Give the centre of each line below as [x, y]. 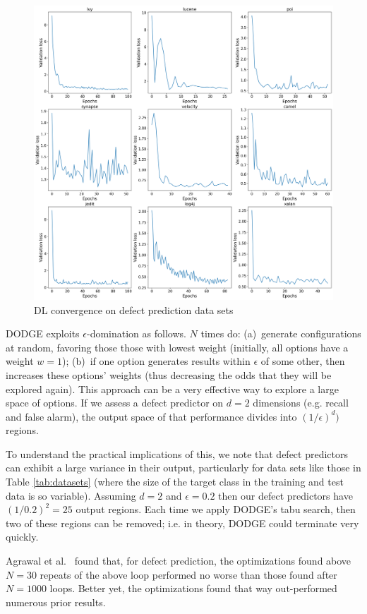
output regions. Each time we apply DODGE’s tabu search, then [216, 509]
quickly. [22, 537]
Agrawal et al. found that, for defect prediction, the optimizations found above [179, 561]
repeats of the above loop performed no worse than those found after [188, 574]
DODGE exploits [43, 333]
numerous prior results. [56, 602]
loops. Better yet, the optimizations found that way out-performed [193, 588]
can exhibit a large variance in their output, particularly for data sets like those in [183, 468]
